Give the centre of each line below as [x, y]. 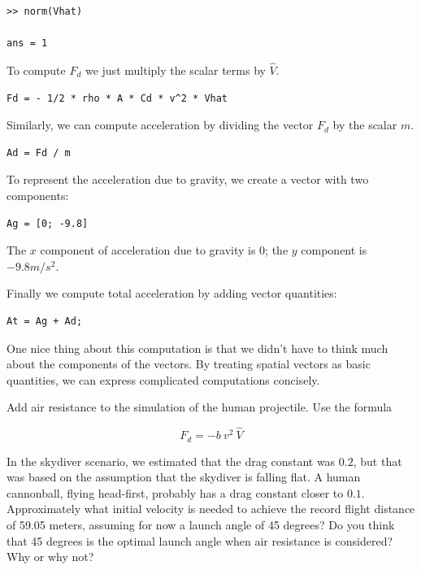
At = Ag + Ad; [45, 321]
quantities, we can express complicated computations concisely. [163, 379]
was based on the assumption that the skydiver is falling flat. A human [184, 477]
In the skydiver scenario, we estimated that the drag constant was [171, 461]
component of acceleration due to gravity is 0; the [164, 250]
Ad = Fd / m [39, 152]
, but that [378, 461]
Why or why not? [50, 557]
